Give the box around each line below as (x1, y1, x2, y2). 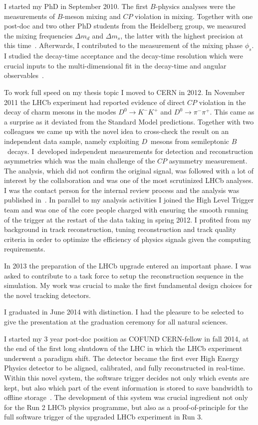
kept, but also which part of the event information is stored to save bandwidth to (4, 382, 253, 392)
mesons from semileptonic (151, 135, 229, 146)
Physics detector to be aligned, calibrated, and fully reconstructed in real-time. (4, 362, 246, 373)
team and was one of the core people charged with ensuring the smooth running (4, 204, 249, 215)
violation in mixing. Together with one (135, 10, 253, 21)
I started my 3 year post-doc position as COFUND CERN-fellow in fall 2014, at (4, 333, 249, 343)
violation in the (199, 96, 246, 107)
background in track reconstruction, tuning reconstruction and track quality (4, 224, 237, 234)
